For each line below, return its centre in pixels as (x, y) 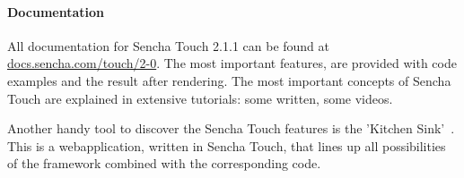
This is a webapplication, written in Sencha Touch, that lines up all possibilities (227, 145)
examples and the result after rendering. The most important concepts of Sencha (229, 80)
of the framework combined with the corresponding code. (164, 163)
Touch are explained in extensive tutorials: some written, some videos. (200, 98)
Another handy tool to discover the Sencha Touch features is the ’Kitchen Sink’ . (231, 128)
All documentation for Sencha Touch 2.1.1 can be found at (169, 45)
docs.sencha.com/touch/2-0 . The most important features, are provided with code (232, 63)
